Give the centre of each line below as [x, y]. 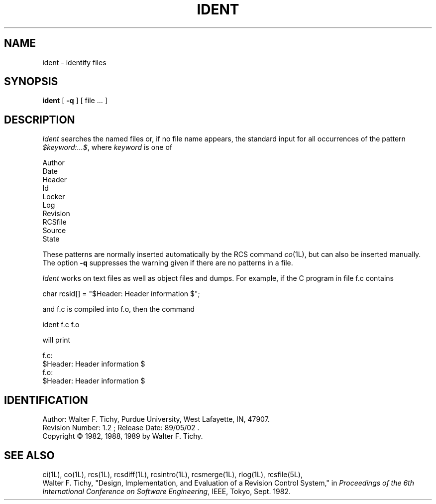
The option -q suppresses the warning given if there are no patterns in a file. [168, 263]
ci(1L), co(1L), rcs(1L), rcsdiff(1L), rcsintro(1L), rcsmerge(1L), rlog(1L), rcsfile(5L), [172, 474]
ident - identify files [74, 62]
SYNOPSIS [31, 82]
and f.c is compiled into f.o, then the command [118, 309]
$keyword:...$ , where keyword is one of [107, 147]
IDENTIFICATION [46, 400]
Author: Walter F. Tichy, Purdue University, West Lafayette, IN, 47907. [156, 419]
